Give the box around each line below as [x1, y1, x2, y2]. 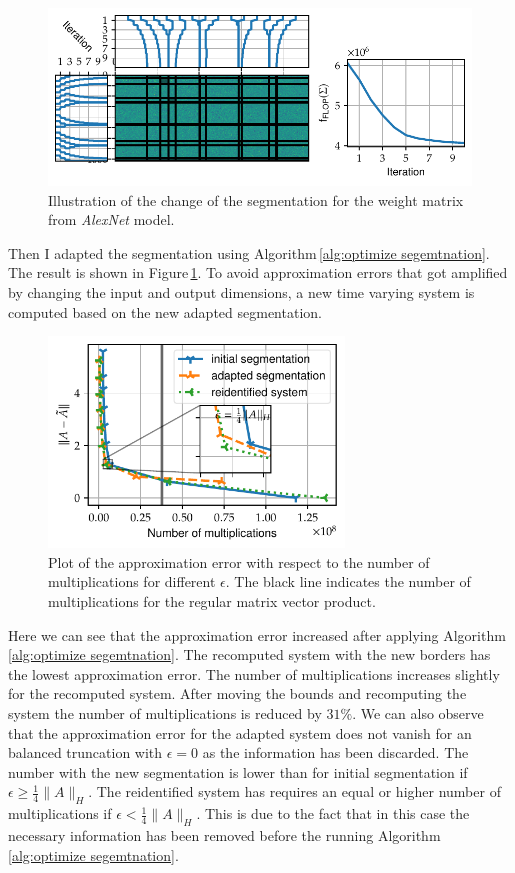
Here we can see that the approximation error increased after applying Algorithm [8, 624, 506, 645]
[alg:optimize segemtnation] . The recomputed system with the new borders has [8, 644, 491, 665]
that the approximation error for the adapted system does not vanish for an [8, 722, 472, 743]
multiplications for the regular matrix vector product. [48, 591, 376, 612]
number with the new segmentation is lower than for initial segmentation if [8, 761, 468, 782]
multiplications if [8, 803, 112, 824]
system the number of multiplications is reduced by [8, 703, 322, 723]
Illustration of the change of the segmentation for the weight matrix [48, 189, 464, 210]
